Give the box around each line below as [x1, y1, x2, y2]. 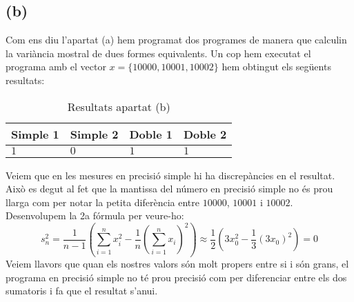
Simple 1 [11, 125, 59, 142]
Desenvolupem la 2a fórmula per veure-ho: [6, 208, 184, 223]
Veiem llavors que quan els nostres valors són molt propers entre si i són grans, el [6, 256, 349, 271]
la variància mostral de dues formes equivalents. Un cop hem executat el [6, 46, 311, 60]
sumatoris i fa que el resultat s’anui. [6, 283, 158, 298]
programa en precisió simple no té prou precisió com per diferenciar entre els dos [6, 270, 347, 284]
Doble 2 [183, 125, 227, 142]
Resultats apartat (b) [67, 98, 170, 114]
